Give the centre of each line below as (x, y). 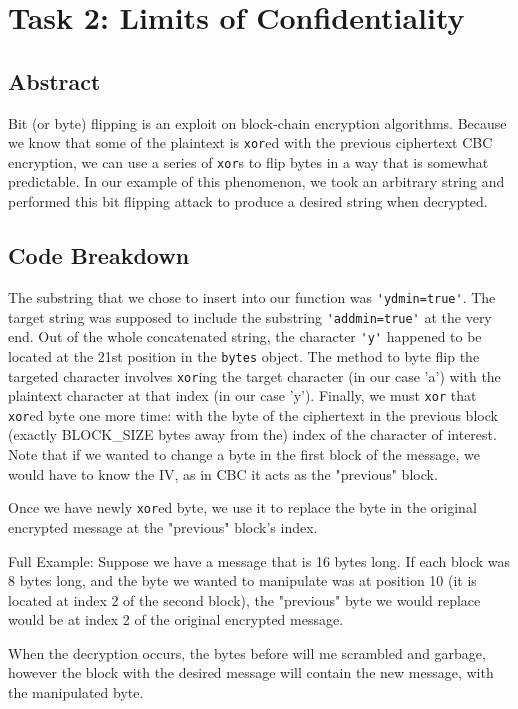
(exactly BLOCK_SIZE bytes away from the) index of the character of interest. (252, 434)
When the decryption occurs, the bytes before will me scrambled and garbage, (247, 652)
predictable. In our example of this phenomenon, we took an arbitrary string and (256, 181)
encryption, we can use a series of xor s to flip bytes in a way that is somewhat (248, 161)
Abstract (54, 80)
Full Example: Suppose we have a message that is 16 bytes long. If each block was (259, 560)
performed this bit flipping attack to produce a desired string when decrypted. (248, 201)
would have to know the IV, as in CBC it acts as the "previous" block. (223, 473)
